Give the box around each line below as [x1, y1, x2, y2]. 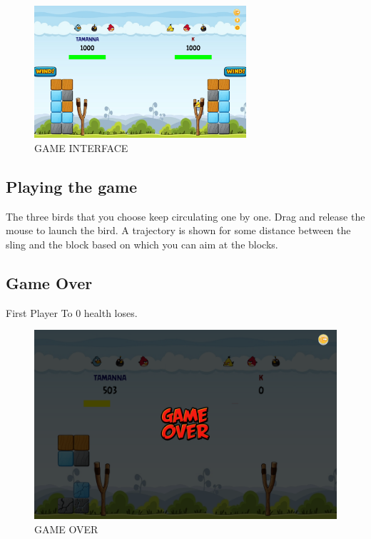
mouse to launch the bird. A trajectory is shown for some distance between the [6, 223, 351, 238]
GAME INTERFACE [34, 141, 128, 156]
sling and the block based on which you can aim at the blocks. [6, 237, 278, 252]
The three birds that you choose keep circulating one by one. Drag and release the [6, 208, 365, 223]
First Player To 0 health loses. [6, 305, 138, 320]
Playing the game [6, 176, 138, 198]
